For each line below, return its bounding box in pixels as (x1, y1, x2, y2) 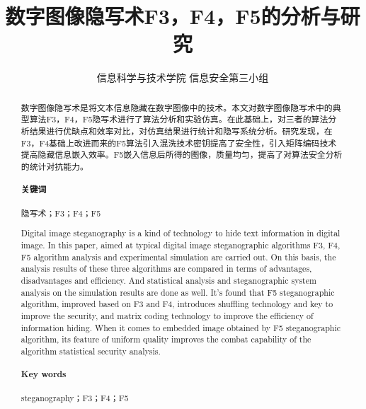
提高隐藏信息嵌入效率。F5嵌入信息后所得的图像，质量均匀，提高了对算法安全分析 (21, 149, 343, 161)
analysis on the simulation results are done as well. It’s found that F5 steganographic (21, 286, 335, 298)
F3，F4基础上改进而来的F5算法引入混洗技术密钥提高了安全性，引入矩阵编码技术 (21, 137, 337, 149)
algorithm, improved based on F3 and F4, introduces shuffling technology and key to (21, 298, 333, 310)
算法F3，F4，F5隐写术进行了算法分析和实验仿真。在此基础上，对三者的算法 (29, 113, 328, 125)
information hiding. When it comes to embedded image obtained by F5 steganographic (21, 321, 341, 333)
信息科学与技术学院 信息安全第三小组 (96, 70, 269, 85)
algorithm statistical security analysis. (21, 345, 161, 357)
